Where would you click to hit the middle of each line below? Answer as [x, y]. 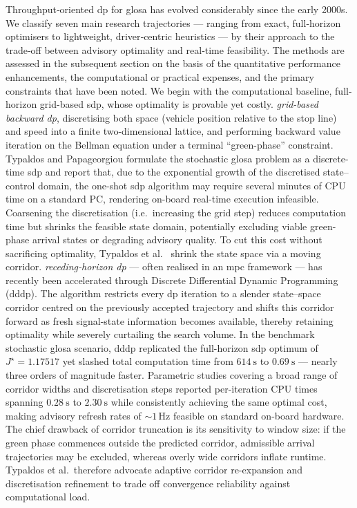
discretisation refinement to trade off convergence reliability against [148, 483]
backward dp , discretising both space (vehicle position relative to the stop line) [171, 117]
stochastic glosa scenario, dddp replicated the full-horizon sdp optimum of [162, 347]
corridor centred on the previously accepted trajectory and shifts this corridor [170, 307]
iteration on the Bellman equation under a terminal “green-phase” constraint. [170, 144]
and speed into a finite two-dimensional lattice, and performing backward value [173, 131]
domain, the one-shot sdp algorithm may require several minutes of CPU [192, 185]
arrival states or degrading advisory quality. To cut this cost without [177, 239]
